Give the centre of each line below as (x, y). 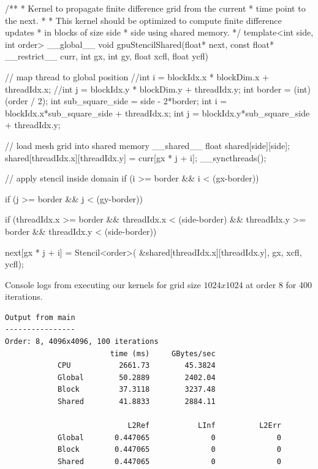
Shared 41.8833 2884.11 (136, 402)
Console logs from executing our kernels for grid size (103, 284)
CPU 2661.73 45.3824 (136, 366)
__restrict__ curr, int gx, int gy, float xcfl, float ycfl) (107, 56)
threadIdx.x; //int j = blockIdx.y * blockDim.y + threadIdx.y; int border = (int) (158, 89)
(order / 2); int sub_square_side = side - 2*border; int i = (116, 101)
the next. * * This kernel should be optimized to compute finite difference (143, 20)
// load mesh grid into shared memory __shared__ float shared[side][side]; (147, 145)
